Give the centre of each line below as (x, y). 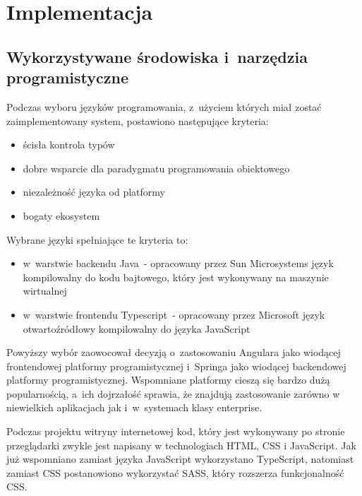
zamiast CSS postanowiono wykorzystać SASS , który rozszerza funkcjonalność (175, 472)
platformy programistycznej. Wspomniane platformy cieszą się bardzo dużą (168, 380)
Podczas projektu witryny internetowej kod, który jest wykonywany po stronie (176, 431)
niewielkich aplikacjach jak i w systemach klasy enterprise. (134, 407)
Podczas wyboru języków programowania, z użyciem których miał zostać (164, 106)
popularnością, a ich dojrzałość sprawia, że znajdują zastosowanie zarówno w (173, 393)
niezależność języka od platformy (94, 192)
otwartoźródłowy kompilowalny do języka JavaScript (137, 328)
